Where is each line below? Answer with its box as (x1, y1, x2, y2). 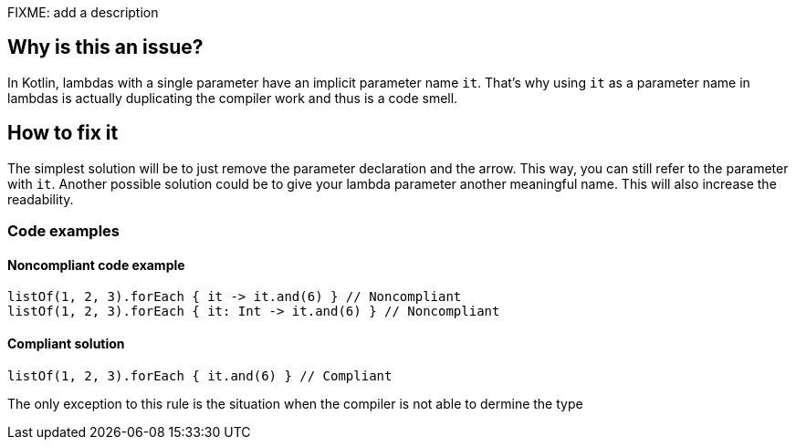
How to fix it (7, 121, 119, 145)
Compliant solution (7, 335, 125, 351)
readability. (7, 191, 74, 207)
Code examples (7, 222, 120, 241)
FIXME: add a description (7, 5, 159, 20)
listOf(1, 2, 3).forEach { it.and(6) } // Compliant (7, 368, 393, 383)
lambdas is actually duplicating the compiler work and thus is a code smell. (7, 89, 458, 106)
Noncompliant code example (7, 256, 185, 273)
